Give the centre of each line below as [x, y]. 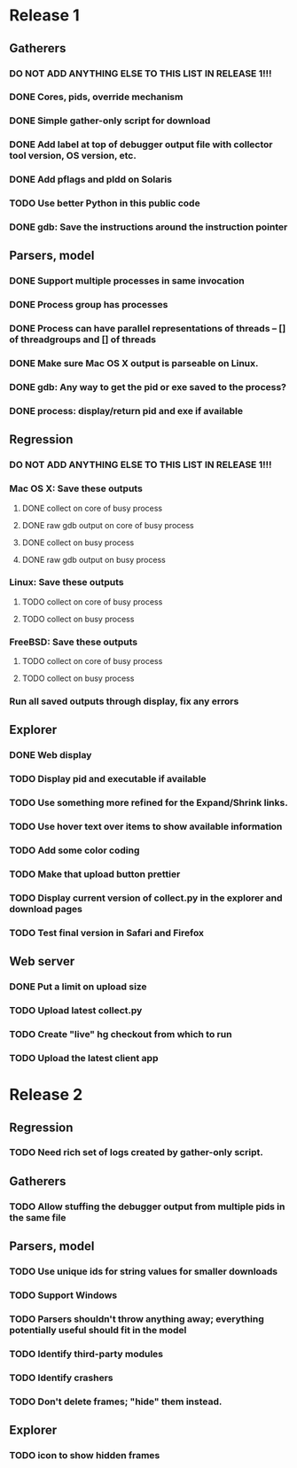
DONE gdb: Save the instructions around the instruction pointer [148, 227]
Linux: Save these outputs [66, 582]
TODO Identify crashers [61, 1378]
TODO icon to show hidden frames [85, 1455]
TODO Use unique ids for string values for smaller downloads [144, 1271]
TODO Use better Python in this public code [105, 203]
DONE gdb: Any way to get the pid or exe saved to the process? [148, 387]
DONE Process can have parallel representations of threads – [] [148, 329]
